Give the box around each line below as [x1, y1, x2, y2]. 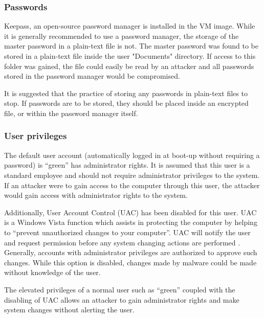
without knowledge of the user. [4, 267, 101, 278]
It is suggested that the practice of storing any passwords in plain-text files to [4, 87, 248, 98]
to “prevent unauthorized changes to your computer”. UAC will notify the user [4, 226, 251, 237]
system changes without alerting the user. [4, 304, 135, 315]
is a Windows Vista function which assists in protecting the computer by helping [4, 217, 257, 228]
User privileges [4, 129, 67, 142]
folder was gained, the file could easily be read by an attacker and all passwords [4, 60, 254, 71]
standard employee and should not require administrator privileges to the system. [4, 169, 260, 180]
